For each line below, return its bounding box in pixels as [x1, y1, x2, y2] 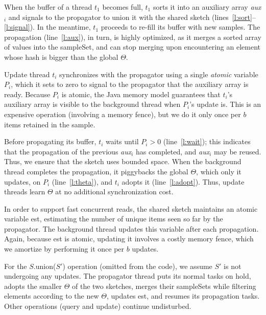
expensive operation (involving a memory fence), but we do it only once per [4, 108, 241, 119]
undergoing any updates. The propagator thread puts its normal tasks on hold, [4, 271, 251, 281]
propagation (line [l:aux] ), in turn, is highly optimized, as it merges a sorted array [4, 31, 261, 42]
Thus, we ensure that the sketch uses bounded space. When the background [4, 156, 241, 167]
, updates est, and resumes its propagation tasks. [106, 290, 260, 301]
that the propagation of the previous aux [4, 146, 132, 156]
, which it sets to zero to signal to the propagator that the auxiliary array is [11, 79, 249, 89]
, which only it [196, 166, 241, 176]
